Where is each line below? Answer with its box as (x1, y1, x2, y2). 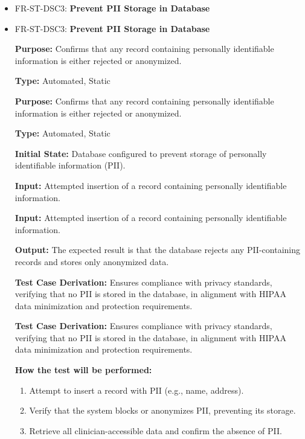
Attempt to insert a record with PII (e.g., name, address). (29, 383, 244, 396)
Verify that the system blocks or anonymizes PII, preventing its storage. (29, 404, 296, 417)
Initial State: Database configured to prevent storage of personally (14, 147, 267, 159)
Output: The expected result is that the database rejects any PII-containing (14, 243, 300, 256)
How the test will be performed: (14, 364, 152, 376)
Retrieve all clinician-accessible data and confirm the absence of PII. (29, 424, 282, 437)
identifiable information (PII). (14, 159, 126, 171)
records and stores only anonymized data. (14, 255, 169, 268)
